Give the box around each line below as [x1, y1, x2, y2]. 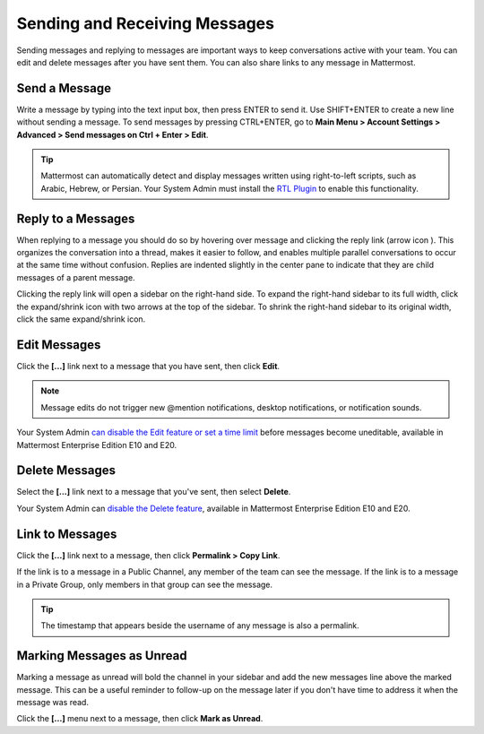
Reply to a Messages [16, 211, 135, 226]
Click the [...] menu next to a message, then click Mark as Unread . [16, 713, 264, 724]
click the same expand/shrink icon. [16, 314, 146, 324]
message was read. [16, 696, 90, 707]
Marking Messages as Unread [16, 648, 187, 663]
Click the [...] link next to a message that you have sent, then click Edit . [16, 360, 281, 371]
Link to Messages [16, 526, 117, 541]
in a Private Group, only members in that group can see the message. [16, 579, 273, 590]
